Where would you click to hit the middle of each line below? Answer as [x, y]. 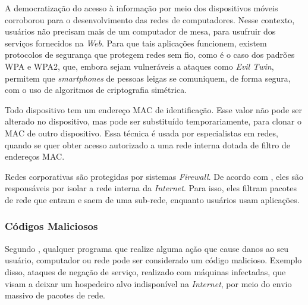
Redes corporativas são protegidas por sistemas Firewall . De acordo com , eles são [154, 176]
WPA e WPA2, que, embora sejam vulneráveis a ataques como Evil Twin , [139, 66]
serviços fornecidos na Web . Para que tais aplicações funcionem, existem [136, 43]
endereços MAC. [35, 156]
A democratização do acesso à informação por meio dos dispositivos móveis [142, 8]
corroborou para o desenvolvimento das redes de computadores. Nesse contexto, [150, 19]
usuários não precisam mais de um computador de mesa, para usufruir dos [140, 31]
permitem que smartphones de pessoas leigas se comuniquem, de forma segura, [148, 78]
